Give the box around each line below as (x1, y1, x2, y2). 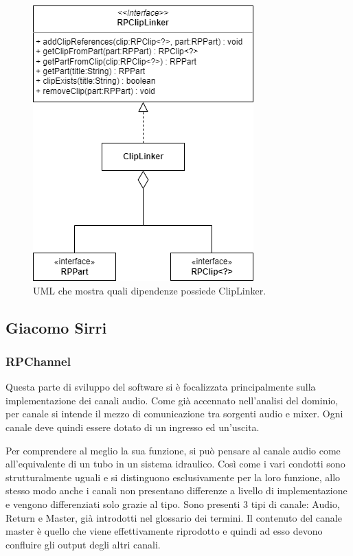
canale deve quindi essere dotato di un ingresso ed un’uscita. (5, 419, 260, 434)
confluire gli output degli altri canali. (5, 537, 161, 551)
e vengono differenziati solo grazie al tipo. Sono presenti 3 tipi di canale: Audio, (5, 496, 340, 511)
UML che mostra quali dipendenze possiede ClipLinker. (33, 283, 266, 297)
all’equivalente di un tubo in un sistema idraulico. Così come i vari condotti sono (5, 456, 345, 471)
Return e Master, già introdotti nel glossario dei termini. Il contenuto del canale (5, 510, 342, 524)
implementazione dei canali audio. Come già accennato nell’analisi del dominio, (5, 393, 339, 407)
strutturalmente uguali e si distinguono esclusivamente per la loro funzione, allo (5, 470, 341, 484)
